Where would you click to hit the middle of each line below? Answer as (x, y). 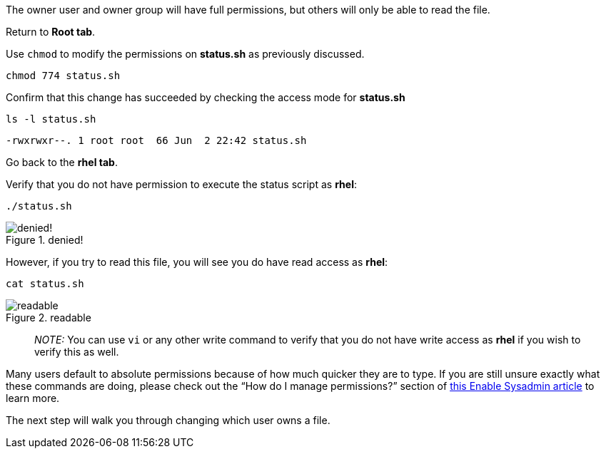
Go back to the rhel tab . (62, 162)
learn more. (33, 398)
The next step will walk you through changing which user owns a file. (168, 420)
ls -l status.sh (51, 119)
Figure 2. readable (49, 318)
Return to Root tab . (51, 32)
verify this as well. (77, 352)
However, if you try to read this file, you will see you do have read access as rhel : (197, 262)
